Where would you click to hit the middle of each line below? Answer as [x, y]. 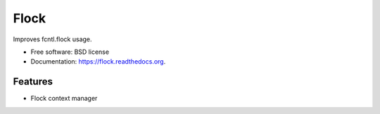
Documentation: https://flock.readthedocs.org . [98, 62]
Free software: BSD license [70, 52]
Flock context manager [64, 99]
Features [33, 81]
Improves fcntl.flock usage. [52, 39]
